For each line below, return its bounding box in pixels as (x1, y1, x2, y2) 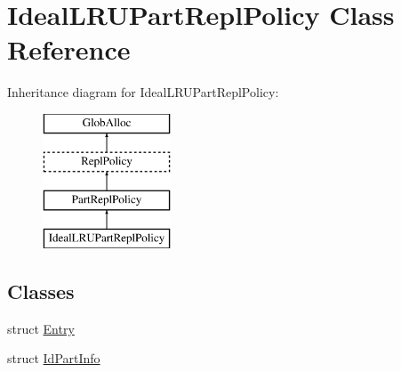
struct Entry (7, 319, 75, 337)
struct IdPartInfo (7, 349, 100, 368)
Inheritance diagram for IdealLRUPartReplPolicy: (7, 83, 279, 101)
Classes (7, 278, 75, 305)
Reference (7, 31, 131, 68)
